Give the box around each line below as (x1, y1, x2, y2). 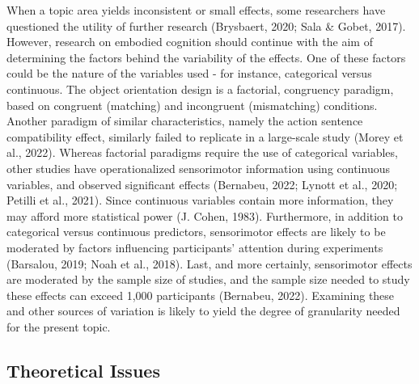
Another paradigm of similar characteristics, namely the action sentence (6, 112, 363, 129)
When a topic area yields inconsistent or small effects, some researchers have (6, 2, 386, 18)
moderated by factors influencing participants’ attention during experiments (6, 238, 383, 255)
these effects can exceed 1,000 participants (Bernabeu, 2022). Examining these (6, 286, 395, 303)
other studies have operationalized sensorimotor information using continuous (6, 159, 390, 176)
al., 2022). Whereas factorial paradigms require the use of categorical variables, (6, 144, 398, 161)
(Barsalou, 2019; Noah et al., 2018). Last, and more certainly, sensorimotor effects (6, 255, 413, 272)
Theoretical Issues (6, 357, 160, 382)
